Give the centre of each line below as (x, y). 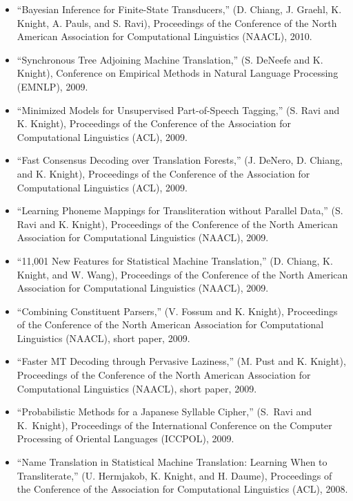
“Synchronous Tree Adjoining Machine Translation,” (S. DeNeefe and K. (170, 59)
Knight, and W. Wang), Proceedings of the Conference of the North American (182, 274)
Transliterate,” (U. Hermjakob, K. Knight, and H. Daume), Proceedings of (174, 475)
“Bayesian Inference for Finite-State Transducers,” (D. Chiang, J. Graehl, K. (179, 9)
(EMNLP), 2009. (52, 86)
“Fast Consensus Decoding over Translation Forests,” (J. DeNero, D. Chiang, (180, 160)
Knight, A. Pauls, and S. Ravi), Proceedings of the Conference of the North (177, 22)
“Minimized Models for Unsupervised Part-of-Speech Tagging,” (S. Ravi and (178, 110)
